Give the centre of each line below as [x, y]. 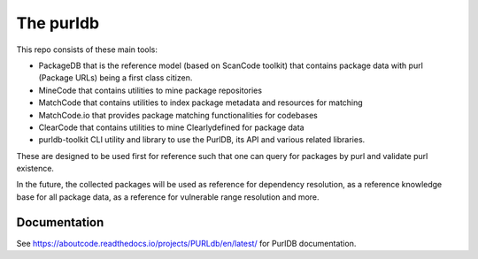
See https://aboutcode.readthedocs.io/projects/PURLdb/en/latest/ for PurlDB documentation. [186, 243]
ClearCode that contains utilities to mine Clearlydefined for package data [171, 127]
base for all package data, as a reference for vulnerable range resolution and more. [168, 197]
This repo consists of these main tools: [87, 50]
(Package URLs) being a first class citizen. [116, 78]
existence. [35, 169]
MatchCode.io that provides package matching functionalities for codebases [178, 115]
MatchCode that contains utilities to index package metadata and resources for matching [200, 103]
